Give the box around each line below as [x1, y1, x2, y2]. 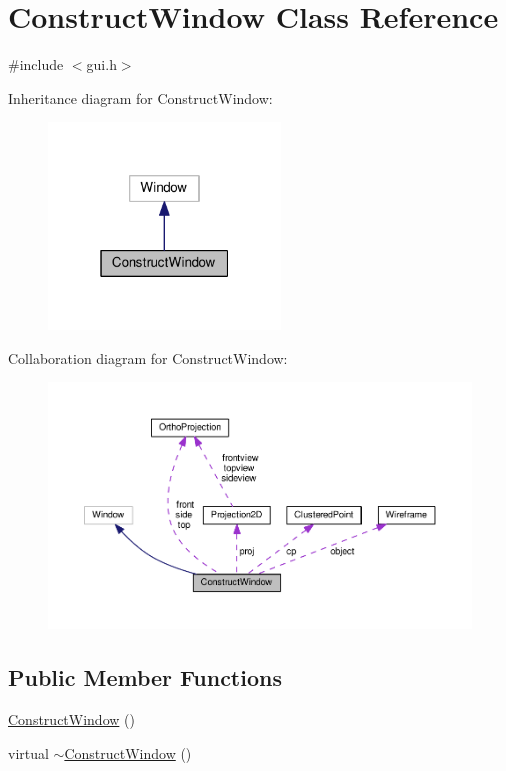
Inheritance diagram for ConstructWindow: [8, 87, 273, 108]
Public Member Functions [8, 662, 282, 693]
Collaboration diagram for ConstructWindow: [8, 347, 288, 368]
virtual [8, 742, 49, 763]
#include [8, 54, 64, 75]
